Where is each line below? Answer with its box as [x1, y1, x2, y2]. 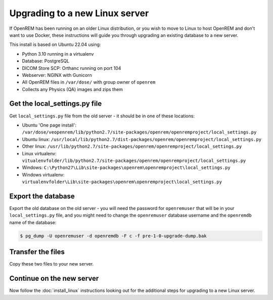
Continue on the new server [9, 274, 99, 283]
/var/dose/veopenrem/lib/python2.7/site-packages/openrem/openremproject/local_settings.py [22, 130, 257, 135]
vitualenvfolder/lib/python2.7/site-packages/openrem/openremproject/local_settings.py [22, 157, 246, 163]
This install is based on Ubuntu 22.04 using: [9, 41, 101, 48]
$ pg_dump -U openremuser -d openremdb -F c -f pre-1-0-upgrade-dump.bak [20, 233, 207, 239]
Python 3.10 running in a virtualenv [22, 51, 94, 57]
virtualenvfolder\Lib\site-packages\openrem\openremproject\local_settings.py [22, 179, 222, 185]
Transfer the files [9, 248, 65, 256]
